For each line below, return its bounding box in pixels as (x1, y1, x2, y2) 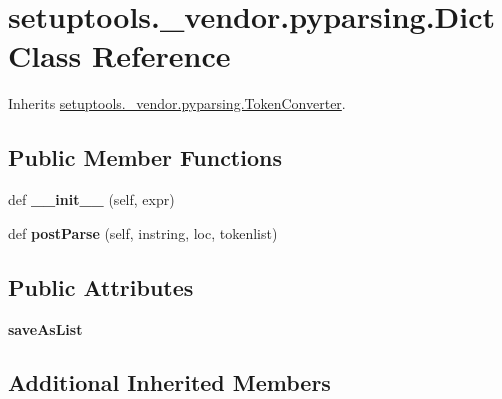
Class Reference (8, 35, 231, 76)
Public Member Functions (8, 142, 282, 173)
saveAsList (8, 318, 83, 339)
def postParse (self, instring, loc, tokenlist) (8, 222, 278, 243)
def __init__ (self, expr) (8, 189, 175, 210)
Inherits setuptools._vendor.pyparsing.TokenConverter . (8, 93, 346, 114)
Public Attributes (8, 271, 194, 302)
